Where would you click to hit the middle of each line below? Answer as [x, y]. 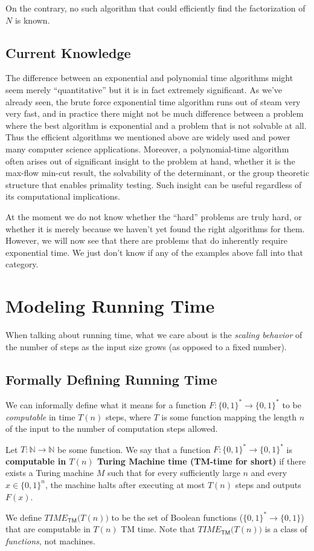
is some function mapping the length [229, 416]
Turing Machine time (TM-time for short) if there [201, 461]
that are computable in [48, 529]
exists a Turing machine [50, 473]
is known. [32, 20]
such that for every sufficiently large [174, 473]
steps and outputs [268, 484]
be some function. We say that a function [134, 449]
